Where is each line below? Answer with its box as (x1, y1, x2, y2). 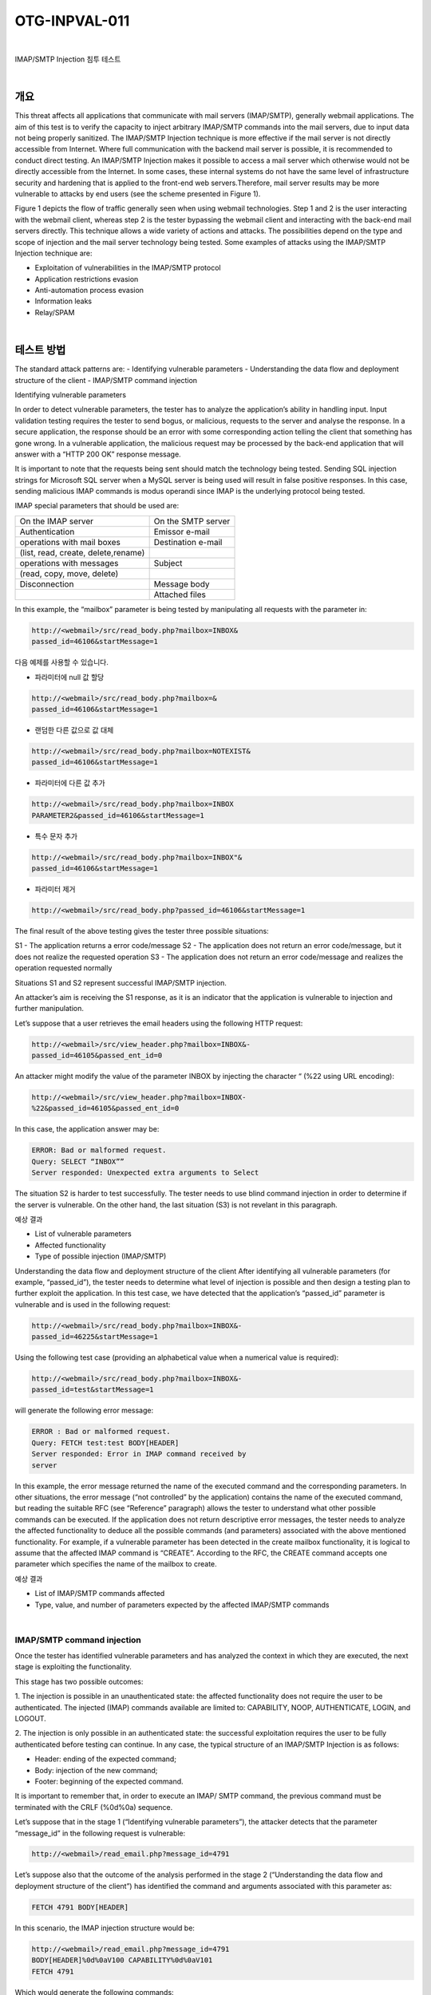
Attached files (153, 589, 207, 600)
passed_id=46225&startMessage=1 (31, 1333, 159, 1341)
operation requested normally (14, 963, 113, 973)
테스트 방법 (14, 343, 66, 357)
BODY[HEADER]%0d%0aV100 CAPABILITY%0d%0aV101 (31, 1956, 213, 1965)
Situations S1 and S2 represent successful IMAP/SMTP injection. (14, 978, 227, 987)
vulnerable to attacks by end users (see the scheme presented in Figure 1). (14, 188, 261, 199)
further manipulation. (14, 1004, 84, 1013)
